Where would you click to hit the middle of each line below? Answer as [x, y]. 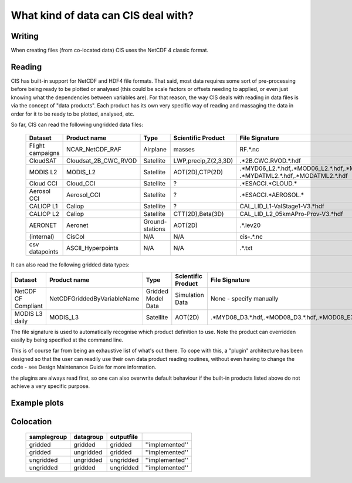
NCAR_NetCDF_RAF [94, 150]
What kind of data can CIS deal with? [102, 15]
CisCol [76, 237]
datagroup [89, 437]
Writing [25, 36]
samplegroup [48, 437]
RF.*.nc [249, 150]
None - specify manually [244, 298]
